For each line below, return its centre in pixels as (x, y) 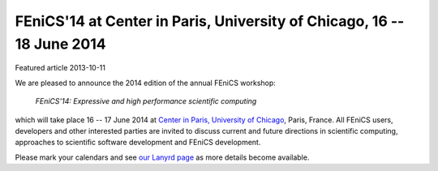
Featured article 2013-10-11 (60, 68)
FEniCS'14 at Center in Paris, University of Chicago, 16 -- (210, 21)
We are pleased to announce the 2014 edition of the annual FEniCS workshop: (145, 83)
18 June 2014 (60, 44)
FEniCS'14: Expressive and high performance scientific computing (146, 101)
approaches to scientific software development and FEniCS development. (138, 143)
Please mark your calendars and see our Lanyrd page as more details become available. (162, 157)
